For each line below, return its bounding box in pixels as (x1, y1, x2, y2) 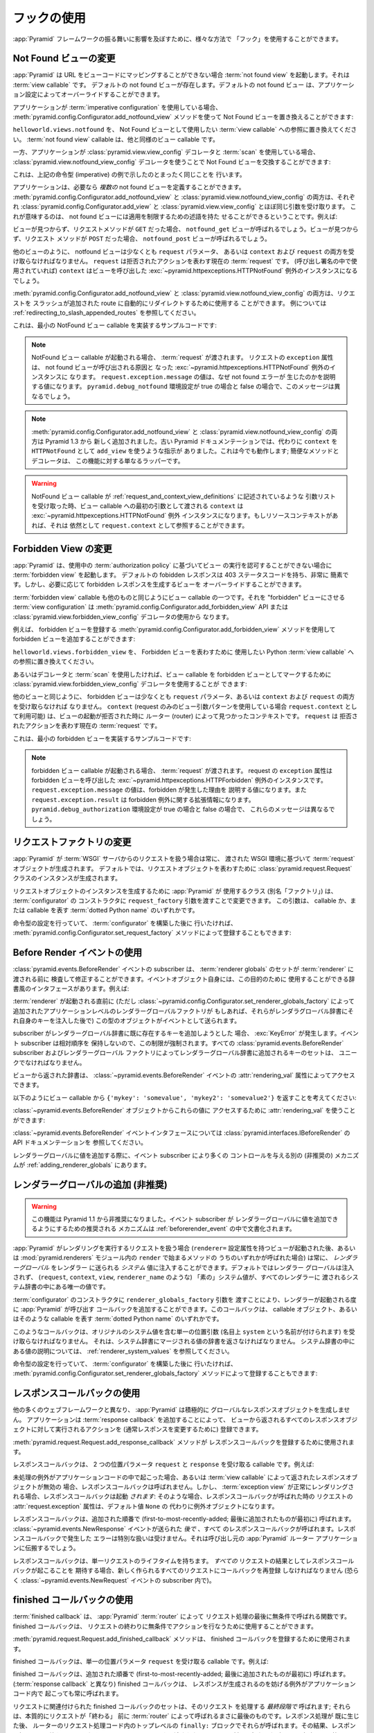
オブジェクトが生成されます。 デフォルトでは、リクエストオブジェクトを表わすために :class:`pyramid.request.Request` (12, 864, 353, 873)
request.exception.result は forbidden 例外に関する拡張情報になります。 (31, 795, 255, 803)
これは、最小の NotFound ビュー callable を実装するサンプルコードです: (12, 321, 217, 329)
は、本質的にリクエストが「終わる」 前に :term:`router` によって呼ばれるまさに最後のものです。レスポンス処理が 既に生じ (12, 1712, 359, 1720)
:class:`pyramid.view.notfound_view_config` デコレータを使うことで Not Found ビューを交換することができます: (12, 157, 331, 166)
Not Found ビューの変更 (12, 53, 116, 64)
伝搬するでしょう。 (24, 1544, 80, 1552)
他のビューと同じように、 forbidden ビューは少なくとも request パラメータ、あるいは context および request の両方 (12, 693, 355, 701)
